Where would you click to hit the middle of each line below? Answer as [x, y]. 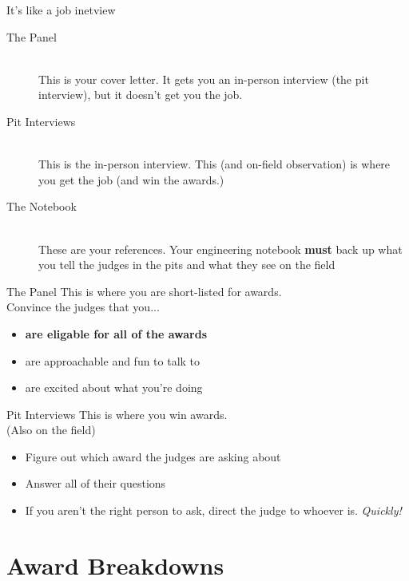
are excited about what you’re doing [114, 387]
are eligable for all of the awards [116, 333]
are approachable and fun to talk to [113, 360]
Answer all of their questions [95, 483]
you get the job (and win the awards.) [131, 179]
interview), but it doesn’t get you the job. [141, 95]
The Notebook [42, 206]
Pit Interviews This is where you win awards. [117, 414]
